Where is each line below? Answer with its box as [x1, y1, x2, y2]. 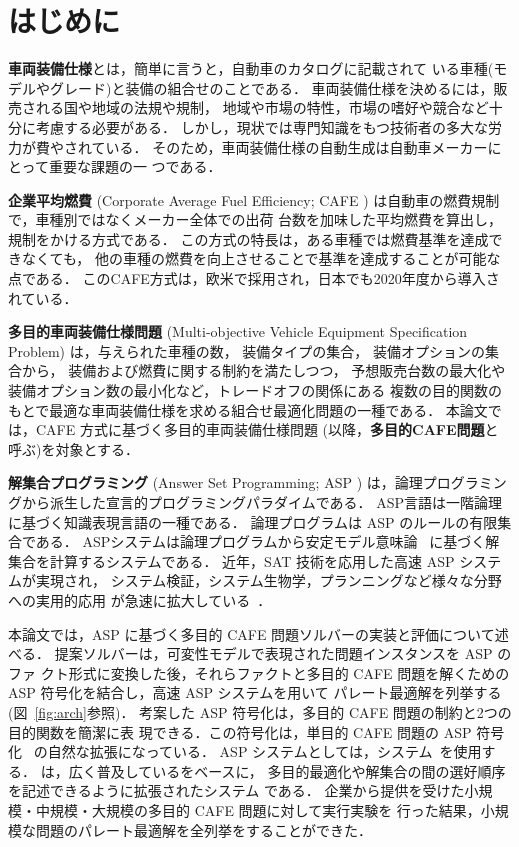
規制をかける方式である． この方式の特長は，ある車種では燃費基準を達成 [8, 228, 489, 249]
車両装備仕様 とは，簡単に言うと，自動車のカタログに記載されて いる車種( [8, 58, 494, 79]
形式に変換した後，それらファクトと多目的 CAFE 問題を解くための [68, 662, 510, 683]
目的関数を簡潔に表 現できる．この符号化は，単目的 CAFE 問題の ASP [8, 721, 472, 742]
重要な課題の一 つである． [48, 156, 222, 177]
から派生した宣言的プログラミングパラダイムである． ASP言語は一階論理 [21, 492, 503, 512]
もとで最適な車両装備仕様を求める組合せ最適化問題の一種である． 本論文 [8, 399, 488, 420]
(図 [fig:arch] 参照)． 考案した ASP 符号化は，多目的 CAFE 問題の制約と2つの [8, 701, 512, 722]
